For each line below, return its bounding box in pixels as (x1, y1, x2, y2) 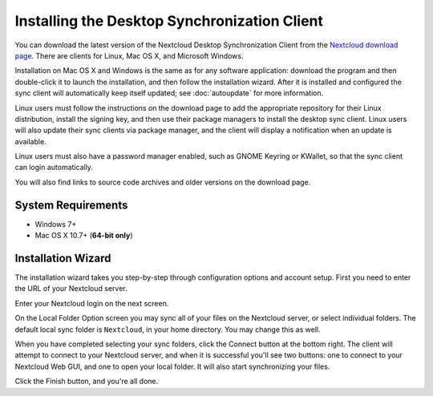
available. (14, 136, 47, 146)
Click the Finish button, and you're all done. (14, 377, 159, 386)
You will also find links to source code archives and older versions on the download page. (14, 177, 311, 187)
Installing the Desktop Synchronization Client (14, 12, 324, 30)
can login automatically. (14, 163, 94, 172)
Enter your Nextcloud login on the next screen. (14, 298, 169, 308)
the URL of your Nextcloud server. (14, 284, 127, 293)
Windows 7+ (34, 219, 77, 228)
